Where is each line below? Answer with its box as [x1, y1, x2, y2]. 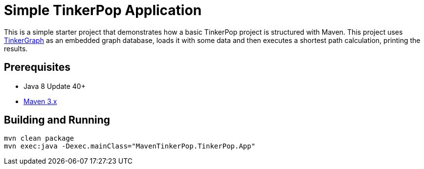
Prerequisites [4, 61, 70, 74]
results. [4, 44, 28, 53]
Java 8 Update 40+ [23, 82, 86, 90]
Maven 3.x [23, 97, 57, 106]
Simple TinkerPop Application [4, 2, 202, 19]
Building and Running [4, 114, 111, 127]
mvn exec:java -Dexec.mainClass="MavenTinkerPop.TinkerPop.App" [4, 142, 256, 150]
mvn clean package [4, 134, 74, 143]
